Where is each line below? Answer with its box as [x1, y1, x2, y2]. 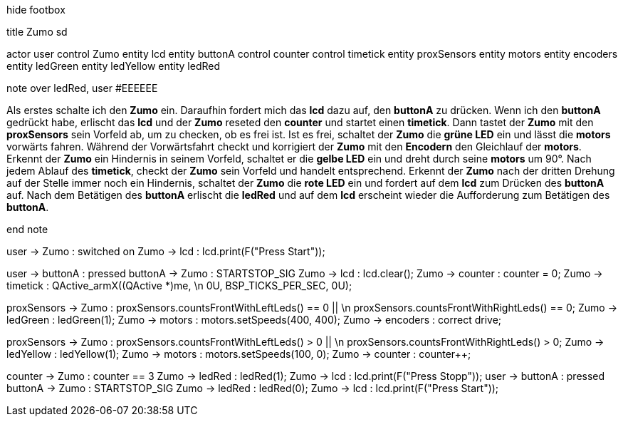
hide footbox [6, 4, 66, 16]
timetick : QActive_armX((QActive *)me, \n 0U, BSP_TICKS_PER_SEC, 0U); [6, 279, 352, 292]
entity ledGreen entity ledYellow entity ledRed [6, 60, 221, 72]
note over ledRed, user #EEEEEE [6, 82, 158, 94]
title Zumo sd [6, 26, 68, 38]
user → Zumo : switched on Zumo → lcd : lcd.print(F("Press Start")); [6, 245, 325, 257]
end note [6, 223, 48, 235]
